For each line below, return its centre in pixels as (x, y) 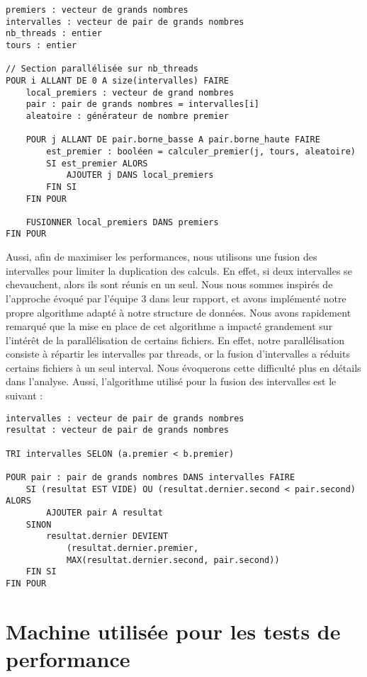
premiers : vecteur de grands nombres (97, 10)
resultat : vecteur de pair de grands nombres (117, 430)
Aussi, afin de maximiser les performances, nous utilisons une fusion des (162, 257)
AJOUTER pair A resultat (105, 512)
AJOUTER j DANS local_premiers (140, 175)
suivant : (24, 396)
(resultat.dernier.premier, (132, 548)
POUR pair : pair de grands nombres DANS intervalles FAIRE (151, 477)
